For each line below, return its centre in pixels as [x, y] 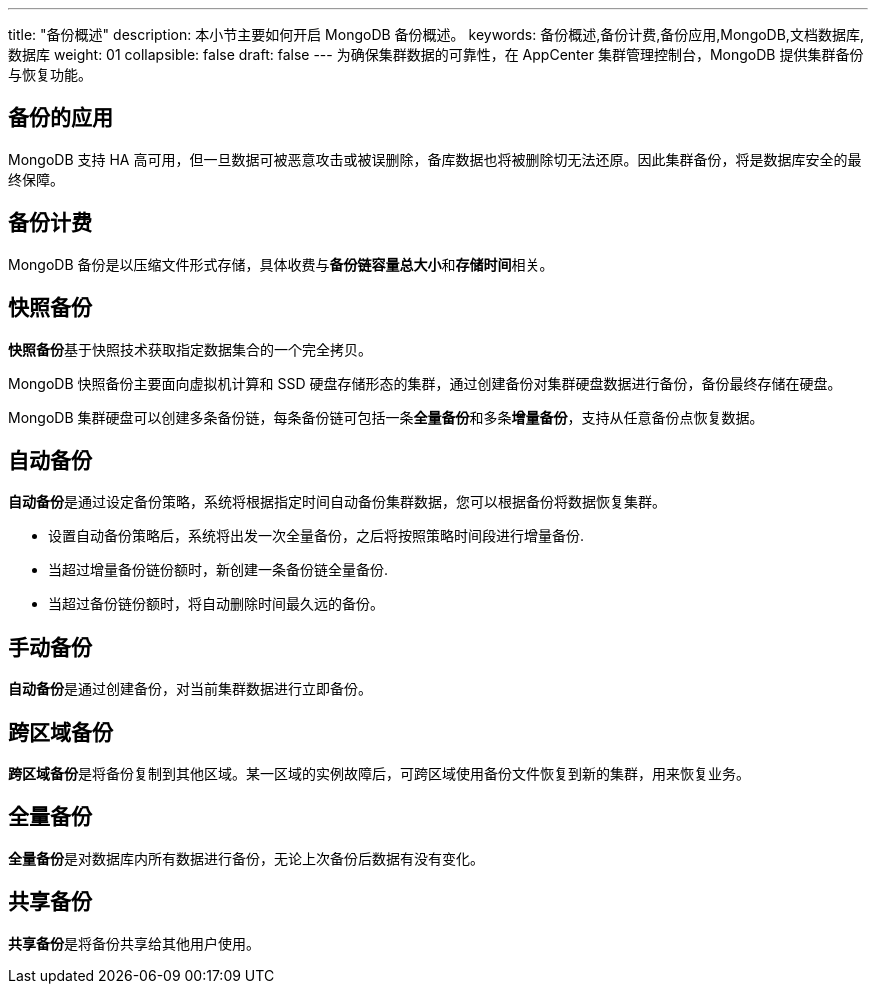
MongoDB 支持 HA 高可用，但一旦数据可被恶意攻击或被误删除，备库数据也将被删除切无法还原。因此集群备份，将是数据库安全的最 [435, 159]
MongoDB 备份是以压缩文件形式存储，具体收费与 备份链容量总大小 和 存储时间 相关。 [281, 264]
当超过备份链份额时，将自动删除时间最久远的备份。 [216, 604]
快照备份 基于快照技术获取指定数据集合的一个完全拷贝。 [190, 349]
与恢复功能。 [50, 74]
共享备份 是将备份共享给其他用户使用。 [134, 943]
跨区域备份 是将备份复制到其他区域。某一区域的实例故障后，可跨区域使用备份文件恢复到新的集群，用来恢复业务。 [379, 774]
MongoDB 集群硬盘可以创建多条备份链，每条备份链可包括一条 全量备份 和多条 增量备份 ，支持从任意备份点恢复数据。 [386, 417]
